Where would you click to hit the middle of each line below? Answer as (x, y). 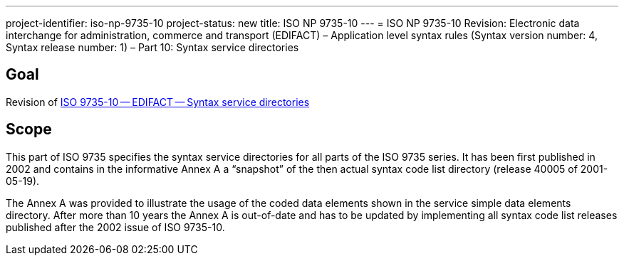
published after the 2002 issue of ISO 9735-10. (115, 227)
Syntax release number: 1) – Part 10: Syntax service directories (152, 47)
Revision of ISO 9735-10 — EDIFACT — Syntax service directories (158, 102)
